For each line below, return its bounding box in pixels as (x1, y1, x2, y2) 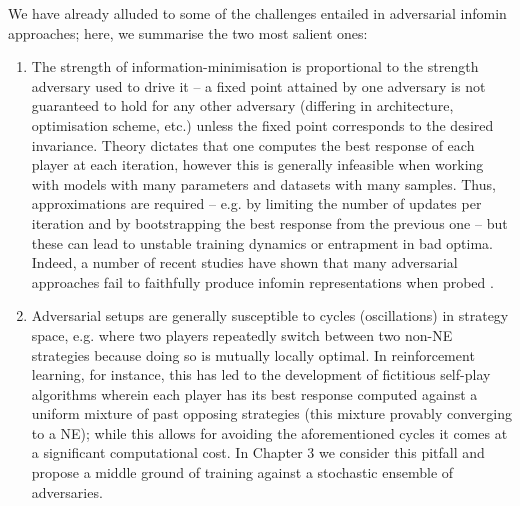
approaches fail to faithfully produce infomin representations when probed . (31, 271, 494, 292)
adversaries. (31, 481, 103, 502)
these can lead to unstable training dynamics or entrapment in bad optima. (31, 232, 493, 253)
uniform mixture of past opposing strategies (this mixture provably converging (31, 403, 512, 424)
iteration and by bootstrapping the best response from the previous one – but (31, 212, 508, 233)
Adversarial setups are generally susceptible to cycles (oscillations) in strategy (31, 305, 509, 326)
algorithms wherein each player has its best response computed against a (31, 383, 478, 404)
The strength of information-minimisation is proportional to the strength (31, 56, 479, 77)
